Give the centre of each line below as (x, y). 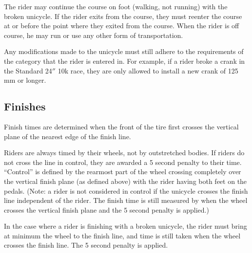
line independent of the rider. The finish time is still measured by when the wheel (126, 200)
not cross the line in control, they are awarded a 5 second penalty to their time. (123, 162)
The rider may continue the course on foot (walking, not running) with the (116, 6)
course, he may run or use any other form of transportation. (94, 35)
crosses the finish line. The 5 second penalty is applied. (86, 245)
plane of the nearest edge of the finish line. (68, 136)
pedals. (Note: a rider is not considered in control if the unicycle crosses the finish (126, 190)
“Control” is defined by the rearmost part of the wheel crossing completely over (123, 172)
